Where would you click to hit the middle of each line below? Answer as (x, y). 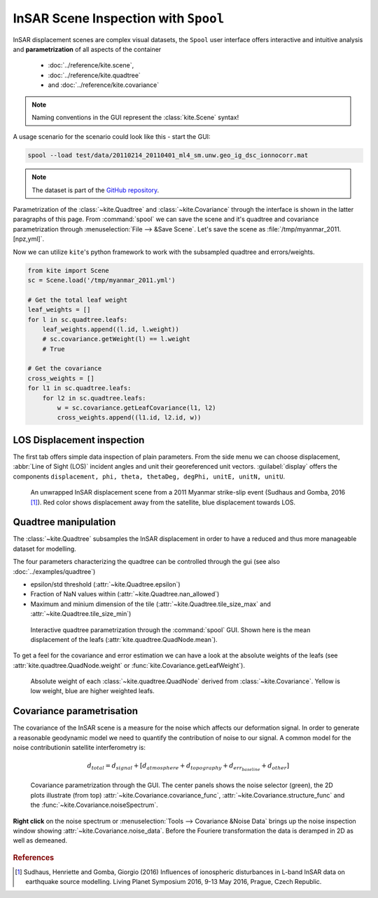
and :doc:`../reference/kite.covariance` (104, 85)
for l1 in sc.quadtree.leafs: (79, 388)
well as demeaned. (40, 840)
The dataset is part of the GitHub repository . (96, 190)
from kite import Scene (69, 270)
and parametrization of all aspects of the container (87, 49)
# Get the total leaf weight (78, 300)
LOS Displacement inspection (79, 440)
